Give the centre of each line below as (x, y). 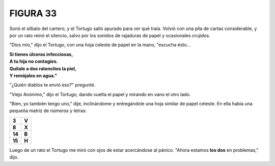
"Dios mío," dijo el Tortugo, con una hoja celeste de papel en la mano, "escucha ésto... (100, 45)
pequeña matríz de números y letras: (48, 111)
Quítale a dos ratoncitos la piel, (43, 68)
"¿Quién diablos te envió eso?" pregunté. (52, 85)
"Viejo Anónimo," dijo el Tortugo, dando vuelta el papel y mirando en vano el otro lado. (100, 94)
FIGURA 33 (33, 13)
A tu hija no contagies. (34, 62)
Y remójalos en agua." (33, 75)
